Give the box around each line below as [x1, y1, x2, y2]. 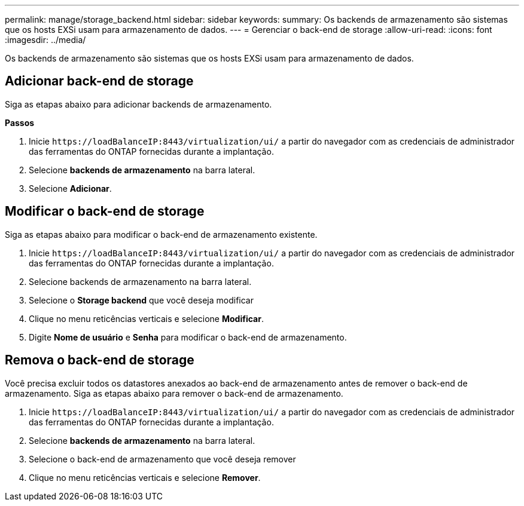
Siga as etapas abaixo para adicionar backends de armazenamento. [5, 99, 272, 109]
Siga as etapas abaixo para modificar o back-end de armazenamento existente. [5, 229, 318, 240]
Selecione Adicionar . [29, 183, 112, 194]
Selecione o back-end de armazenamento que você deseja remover [29, 453, 296, 464]
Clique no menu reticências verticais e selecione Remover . [29, 472, 261, 483]
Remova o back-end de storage [5, 352, 194, 368]
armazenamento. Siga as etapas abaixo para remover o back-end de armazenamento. [5, 388, 343, 398]
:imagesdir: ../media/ [5, 35, 86, 45]
